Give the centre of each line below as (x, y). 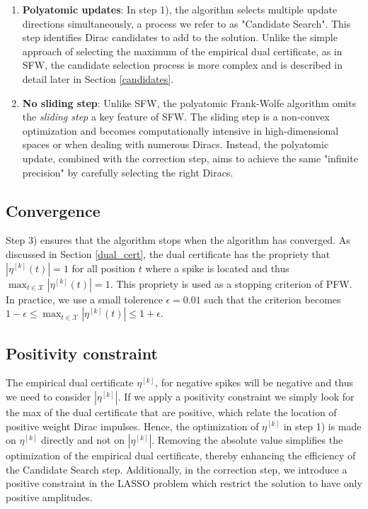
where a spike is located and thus (217, 268)
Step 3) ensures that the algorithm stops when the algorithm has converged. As (178, 240)
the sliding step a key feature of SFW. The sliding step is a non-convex (176, 117)
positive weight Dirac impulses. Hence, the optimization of (132, 426)
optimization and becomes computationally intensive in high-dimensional (180, 130)
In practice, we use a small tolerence (84, 299)
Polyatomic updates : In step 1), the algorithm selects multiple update (180, 9)
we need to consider (48, 396)
